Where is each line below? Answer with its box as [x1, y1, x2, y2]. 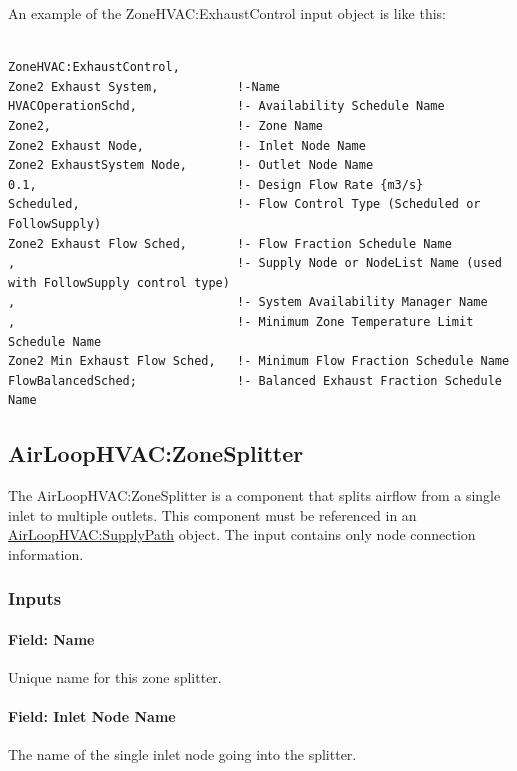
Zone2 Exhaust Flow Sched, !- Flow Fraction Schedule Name [8, 236, 452, 251]
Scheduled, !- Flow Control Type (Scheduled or [8, 197, 481, 212]
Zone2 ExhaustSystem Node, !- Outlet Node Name [8, 158, 374, 173]
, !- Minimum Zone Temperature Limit [8, 314, 474, 329]
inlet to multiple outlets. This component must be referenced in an [8, 504, 417, 525]
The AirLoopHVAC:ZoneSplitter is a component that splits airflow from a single [8, 485, 501, 506]
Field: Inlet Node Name [8, 706, 176, 727]
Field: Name [8, 628, 95, 649]
